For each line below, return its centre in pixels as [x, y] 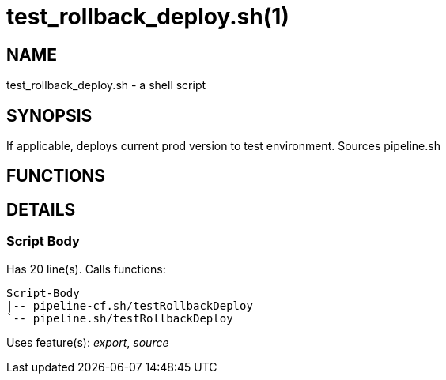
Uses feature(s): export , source [88, 342]
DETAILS [41, 209]
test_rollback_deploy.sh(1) [148, 17]
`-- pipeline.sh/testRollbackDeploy [120, 318]
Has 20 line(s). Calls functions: [86, 269]
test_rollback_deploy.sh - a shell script [106, 85]
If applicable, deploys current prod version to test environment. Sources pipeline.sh [223, 146]
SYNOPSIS [49, 115]
